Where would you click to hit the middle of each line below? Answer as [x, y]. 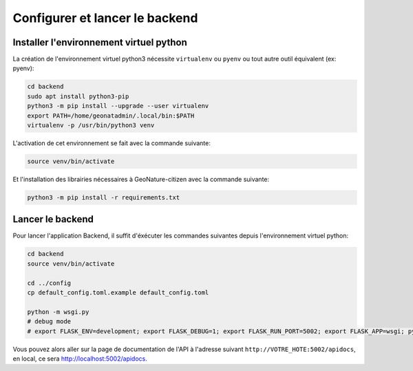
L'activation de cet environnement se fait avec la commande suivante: [112, 143]
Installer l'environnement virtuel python [100, 42]
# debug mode [49, 321]
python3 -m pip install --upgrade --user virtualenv [118, 106]
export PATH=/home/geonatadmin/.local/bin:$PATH [111, 116]
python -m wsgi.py [58, 312]
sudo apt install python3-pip [78, 96]
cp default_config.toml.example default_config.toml [118, 292]
